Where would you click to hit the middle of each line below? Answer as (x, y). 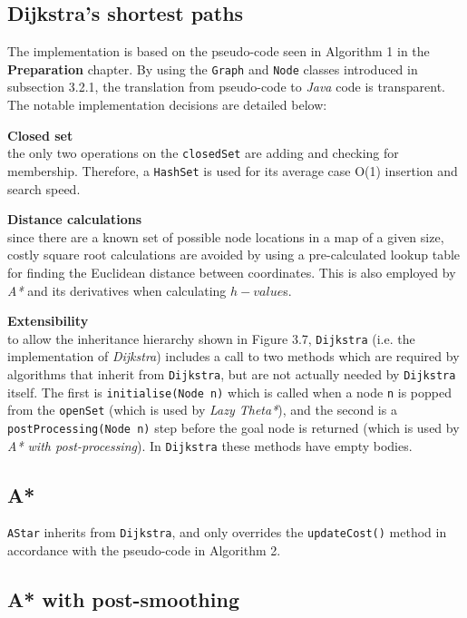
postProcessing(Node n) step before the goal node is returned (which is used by (233, 427)
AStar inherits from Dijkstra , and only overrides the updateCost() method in (227, 532)
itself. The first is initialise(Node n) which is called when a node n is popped (229, 392)
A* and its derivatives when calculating (117, 290)
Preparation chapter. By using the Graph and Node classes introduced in (213, 69)
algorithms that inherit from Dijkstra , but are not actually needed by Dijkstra (232, 373)
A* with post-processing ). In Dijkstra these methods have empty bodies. (210, 445)
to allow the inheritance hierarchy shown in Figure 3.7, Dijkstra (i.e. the (211, 338)
